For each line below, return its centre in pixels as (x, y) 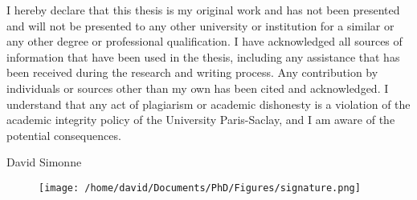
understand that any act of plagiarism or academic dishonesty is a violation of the (208, 104)
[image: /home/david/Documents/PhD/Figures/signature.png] (200, 188)
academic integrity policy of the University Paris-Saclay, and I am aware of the (201, 120)
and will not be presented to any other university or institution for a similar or (200, 25)
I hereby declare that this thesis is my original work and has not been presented (203, 10)
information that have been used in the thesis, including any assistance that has (203, 56)
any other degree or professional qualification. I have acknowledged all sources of (204, 41)
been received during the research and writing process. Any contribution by (192, 72)
